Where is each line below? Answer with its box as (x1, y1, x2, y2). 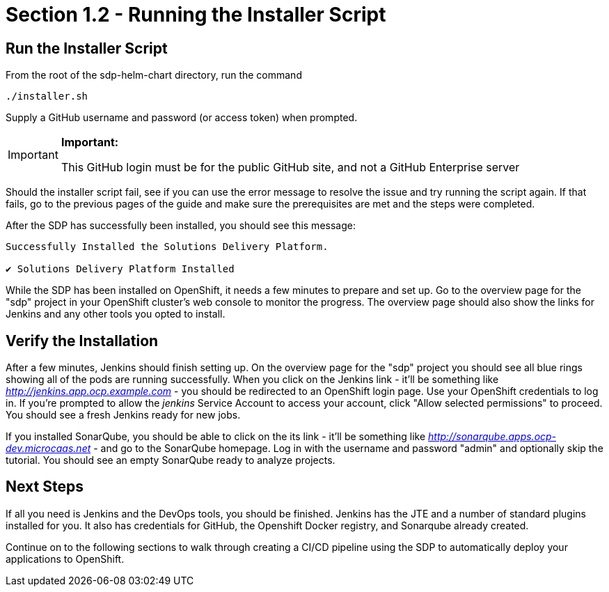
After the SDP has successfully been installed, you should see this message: (6, 219, 356, 232)
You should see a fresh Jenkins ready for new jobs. (6, 409, 241, 421)
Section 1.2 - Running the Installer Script (6, 3, 386, 26)
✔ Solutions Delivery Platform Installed (6, 263, 235, 275)
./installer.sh (6, 91, 88, 102)
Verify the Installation (6, 332, 159, 350)
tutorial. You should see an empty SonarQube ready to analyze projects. (6, 454, 335, 467)
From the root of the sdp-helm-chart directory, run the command (6, 69, 302, 81)
